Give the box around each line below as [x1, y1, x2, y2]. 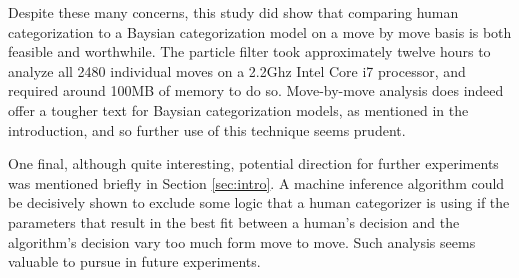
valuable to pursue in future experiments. [8, 251, 261, 272]
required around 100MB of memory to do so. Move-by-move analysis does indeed [8, 80, 504, 101]
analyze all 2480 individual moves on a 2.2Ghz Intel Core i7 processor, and [8, 60, 466, 81]
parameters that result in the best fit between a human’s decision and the [8, 211, 460, 232]
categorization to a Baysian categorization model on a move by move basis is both [8, 21, 512, 42]
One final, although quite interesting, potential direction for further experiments [8, 153, 499, 174]
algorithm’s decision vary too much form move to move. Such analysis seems [8, 231, 476, 252]
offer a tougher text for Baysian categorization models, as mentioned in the [8, 99, 469, 120]
